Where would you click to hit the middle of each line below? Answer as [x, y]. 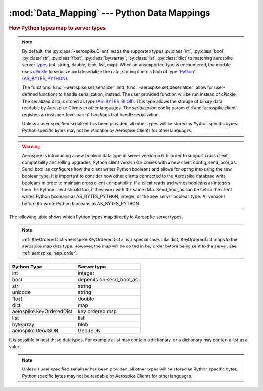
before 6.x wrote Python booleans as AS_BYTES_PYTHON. [81, 203]
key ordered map [97, 311]
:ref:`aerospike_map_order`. [50, 253]
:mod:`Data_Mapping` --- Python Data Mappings [110, 13]
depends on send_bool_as [108, 279]
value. [15, 347]
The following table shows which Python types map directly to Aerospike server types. [96, 217]
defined [30, 94]
